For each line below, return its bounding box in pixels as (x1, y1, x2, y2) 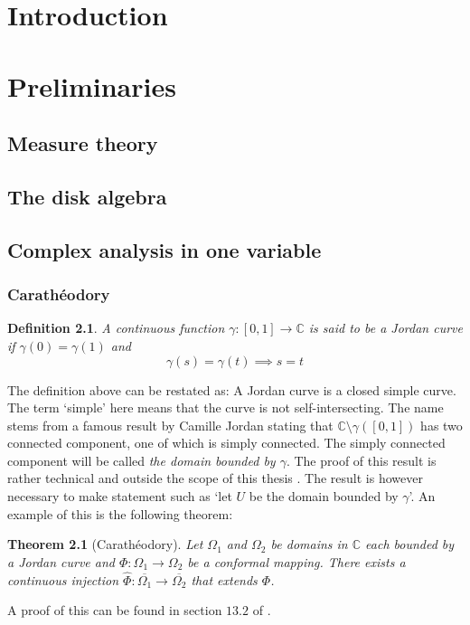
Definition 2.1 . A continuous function (7, 318, 225, 337)
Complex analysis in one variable (7, 235, 322, 263)
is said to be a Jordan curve (308, 318, 463, 337)
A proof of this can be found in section (7, 601, 222, 620)
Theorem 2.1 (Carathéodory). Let (7, 535, 203, 554)
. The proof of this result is (286, 450, 437, 469)
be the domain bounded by (249, 487, 399, 506)
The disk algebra (7, 182, 167, 210)
